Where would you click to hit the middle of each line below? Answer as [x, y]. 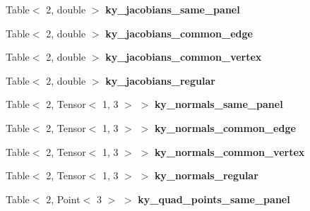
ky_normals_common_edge [225, 127]
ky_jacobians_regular [160, 80]
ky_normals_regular [206, 175]
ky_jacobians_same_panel [173, 9]
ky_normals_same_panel [219, 104]
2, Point [63, 199]
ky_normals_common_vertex [229, 151]
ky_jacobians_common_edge [179, 33]
